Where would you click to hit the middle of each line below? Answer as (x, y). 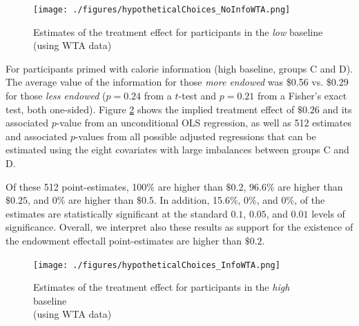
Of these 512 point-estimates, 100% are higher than (114, 186)
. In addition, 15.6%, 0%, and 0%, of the (239, 200)
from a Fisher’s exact (302, 96)
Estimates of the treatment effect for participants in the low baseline (178, 31)
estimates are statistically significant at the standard (117, 213)
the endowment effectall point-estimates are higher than (124, 240)
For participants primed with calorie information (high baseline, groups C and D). (179, 68)
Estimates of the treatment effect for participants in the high (162, 287)
